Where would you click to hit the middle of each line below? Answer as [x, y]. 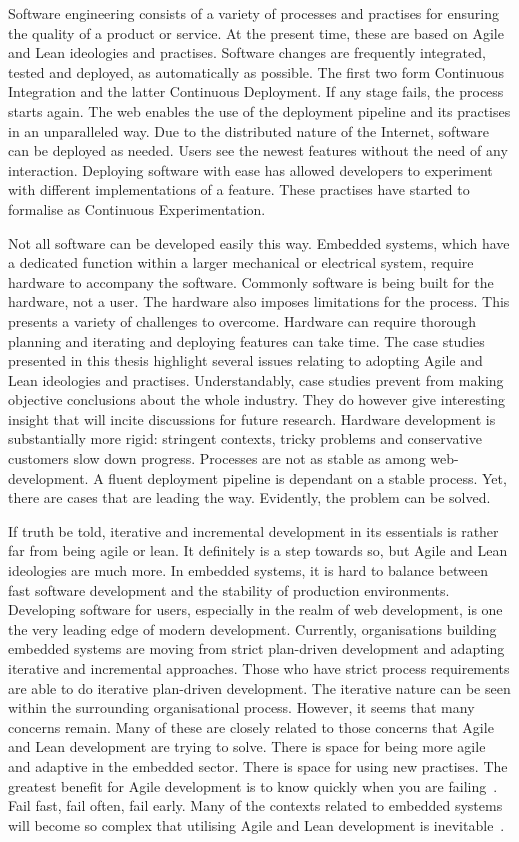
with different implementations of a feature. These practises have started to [239, 189]
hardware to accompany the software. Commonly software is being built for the [251, 281]
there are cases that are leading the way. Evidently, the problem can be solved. [249, 497]
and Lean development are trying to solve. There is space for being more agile [247, 746]
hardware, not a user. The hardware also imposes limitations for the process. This [259, 301]
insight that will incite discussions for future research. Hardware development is [252, 418]
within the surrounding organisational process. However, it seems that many [241, 707]
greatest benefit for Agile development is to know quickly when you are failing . [253, 785]
